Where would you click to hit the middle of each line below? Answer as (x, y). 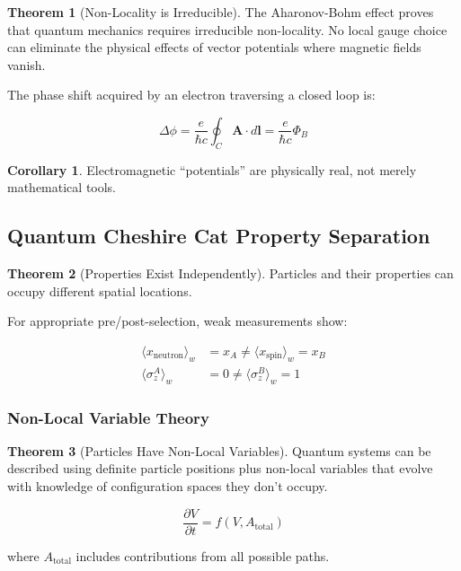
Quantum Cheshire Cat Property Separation (219, 236)
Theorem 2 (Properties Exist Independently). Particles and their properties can (230, 273)
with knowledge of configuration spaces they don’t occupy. (168, 486)
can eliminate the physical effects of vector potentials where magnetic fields (214, 47)
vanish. (27, 64)
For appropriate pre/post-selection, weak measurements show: (177, 321)
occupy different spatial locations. (100, 290)
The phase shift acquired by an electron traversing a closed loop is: (191, 95)
